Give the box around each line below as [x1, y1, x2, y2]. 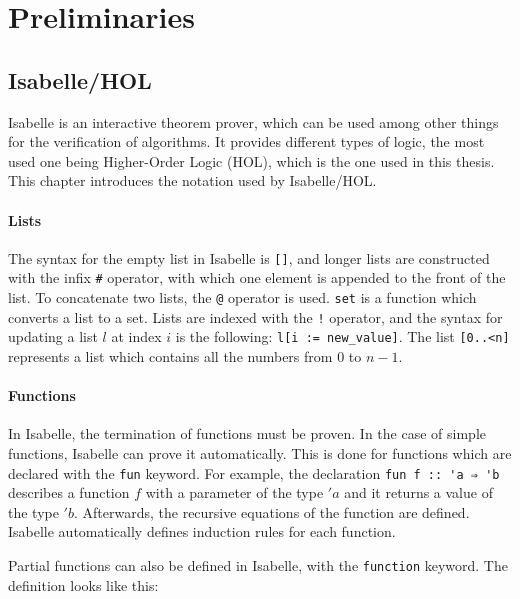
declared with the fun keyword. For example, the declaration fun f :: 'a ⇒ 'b [8, 462, 500, 483]
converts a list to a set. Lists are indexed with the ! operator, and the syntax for [8, 306, 503, 327]
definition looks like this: [8, 574, 159, 595]
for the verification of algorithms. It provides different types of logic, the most [8, 131, 485, 152]
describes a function [8, 482, 130, 503]
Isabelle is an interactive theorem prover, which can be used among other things [8, 111, 499, 132]
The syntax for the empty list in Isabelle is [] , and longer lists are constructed [8, 247, 490, 268]
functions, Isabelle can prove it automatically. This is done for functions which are [8, 443, 512, 464]
